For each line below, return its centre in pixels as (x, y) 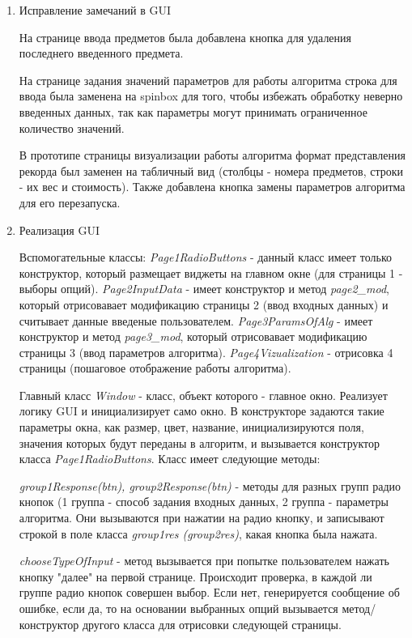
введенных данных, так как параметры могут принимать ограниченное (193, 111)
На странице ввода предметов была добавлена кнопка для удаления (185, 37)
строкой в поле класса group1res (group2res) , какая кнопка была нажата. (198, 533)
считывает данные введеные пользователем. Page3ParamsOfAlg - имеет (196, 320)
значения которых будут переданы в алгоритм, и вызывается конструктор (199, 442)
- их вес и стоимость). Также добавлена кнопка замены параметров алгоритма (212, 187)
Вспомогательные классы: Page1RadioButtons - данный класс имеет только (205, 257)
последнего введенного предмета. (101, 53)
